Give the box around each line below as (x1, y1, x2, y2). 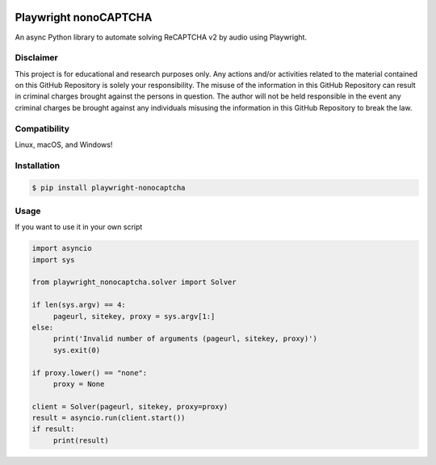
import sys (31, 255, 75, 264)
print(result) (52, 436, 109, 445)
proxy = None (52, 379, 105, 388)
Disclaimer (15, 52, 58, 64)
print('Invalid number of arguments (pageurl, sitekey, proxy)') (52, 334, 318, 343)
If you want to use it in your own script (15, 222, 143, 232)
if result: (31, 425, 75, 434)
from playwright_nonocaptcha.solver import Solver (31, 278, 237, 287)
